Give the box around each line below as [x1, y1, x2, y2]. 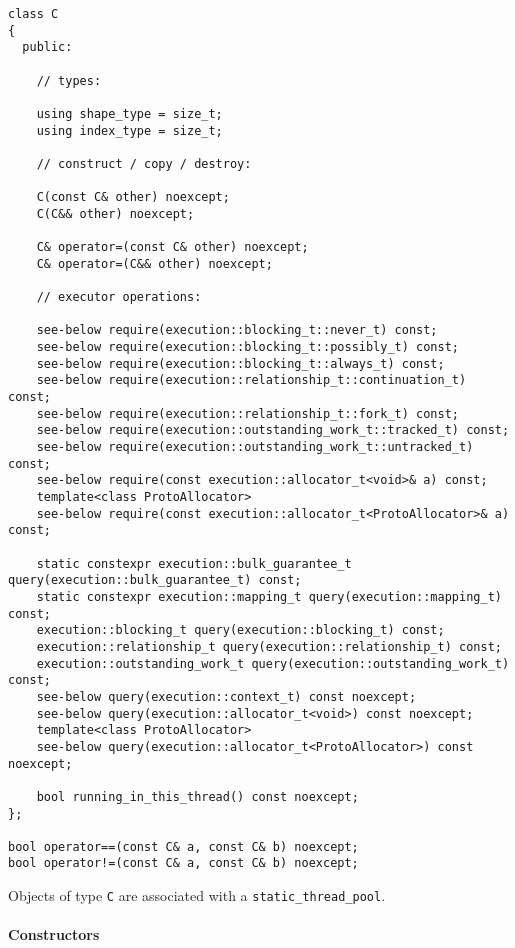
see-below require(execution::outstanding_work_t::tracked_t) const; [36, 423, 510, 438]
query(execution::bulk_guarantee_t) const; [8, 573, 302, 588]
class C [8, 7, 59, 21]
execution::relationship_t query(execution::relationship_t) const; [36, 639, 502, 654]
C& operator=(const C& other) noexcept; [36, 240, 309, 255]
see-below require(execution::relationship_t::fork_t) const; [36, 406, 460, 421]
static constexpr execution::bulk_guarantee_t [36, 556, 352, 571]
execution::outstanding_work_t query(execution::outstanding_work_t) [36, 656, 510, 671]
